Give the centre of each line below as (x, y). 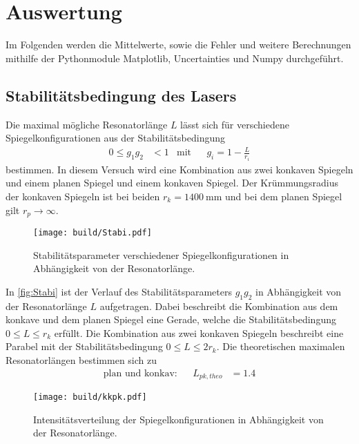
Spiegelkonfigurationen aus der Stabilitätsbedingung (116, 138)
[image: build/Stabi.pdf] (93, 232)
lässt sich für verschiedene (235, 124)
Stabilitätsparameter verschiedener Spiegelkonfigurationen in (161, 254)
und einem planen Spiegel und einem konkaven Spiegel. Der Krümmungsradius (172, 183)
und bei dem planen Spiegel (284, 196)
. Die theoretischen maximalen (281, 346)
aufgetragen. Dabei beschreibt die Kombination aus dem (219, 306)
